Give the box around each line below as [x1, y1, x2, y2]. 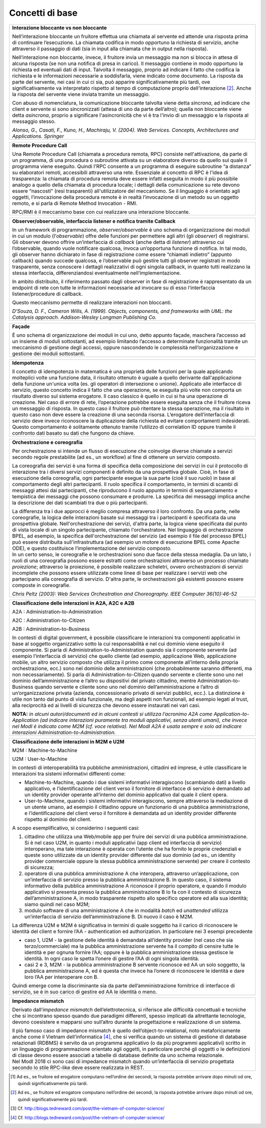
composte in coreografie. [12, 581, 71, 588]
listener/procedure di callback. [12, 290, 83, 297]
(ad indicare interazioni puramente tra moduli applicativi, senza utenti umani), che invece [39, 717, 247, 723]
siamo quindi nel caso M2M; [24, 901, 90, 908]
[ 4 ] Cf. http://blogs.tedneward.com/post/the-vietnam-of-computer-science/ [10, 1114, 165, 1121]
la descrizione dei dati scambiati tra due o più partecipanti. [12, 499, 148, 506]
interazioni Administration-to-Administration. [12, 729, 116, 736]
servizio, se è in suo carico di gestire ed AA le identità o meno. [12, 988, 157, 995]
